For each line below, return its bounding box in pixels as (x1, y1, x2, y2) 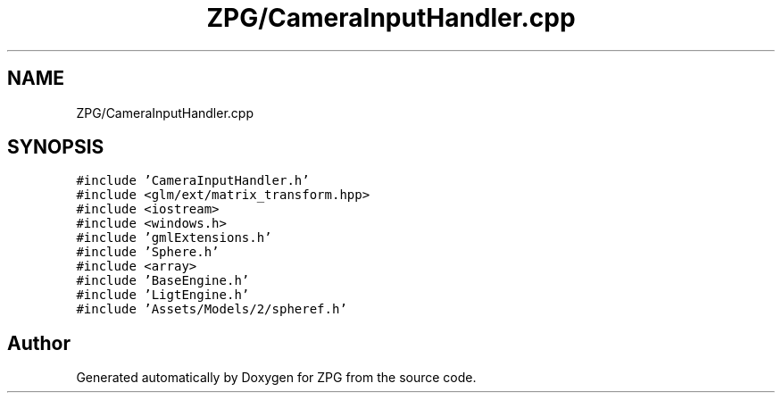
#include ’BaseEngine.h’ (76, 273, 250, 288)
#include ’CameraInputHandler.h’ (76, 173, 310, 188)
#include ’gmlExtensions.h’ (76, 230, 272, 246)
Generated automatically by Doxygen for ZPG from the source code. (76, 370, 477, 386)
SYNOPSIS (7, 136, 104, 159)
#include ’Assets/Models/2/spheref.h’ (76, 302, 347, 317)
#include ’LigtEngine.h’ (76, 287, 250, 303)
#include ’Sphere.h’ (76, 245, 220, 260)
